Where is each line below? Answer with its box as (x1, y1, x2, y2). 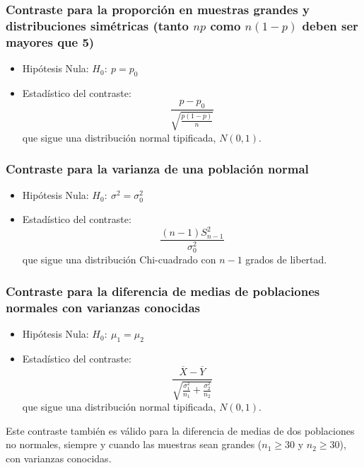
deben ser (302, 16, 358, 34)
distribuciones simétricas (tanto (6, 16, 189, 34)
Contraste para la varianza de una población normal (6, 160, 309, 178)
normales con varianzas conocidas (6, 298, 201, 316)
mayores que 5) (6, 33, 95, 50)
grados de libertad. (245, 252, 327, 267)
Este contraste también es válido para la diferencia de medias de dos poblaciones (6, 423, 355, 438)
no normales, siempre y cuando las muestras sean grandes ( (6, 437, 262, 452)
